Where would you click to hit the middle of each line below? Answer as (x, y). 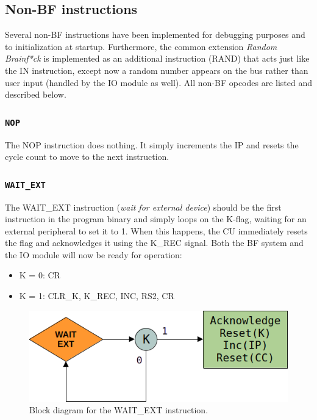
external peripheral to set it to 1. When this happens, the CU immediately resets (156, 230)
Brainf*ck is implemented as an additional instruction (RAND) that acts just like (157, 58)
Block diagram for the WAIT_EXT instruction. (119, 410)
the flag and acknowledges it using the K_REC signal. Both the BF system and (154, 243)
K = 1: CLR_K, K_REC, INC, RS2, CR (97, 296)
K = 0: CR (40, 275)
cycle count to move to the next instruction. (87, 157)
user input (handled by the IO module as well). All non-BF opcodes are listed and (159, 82)
